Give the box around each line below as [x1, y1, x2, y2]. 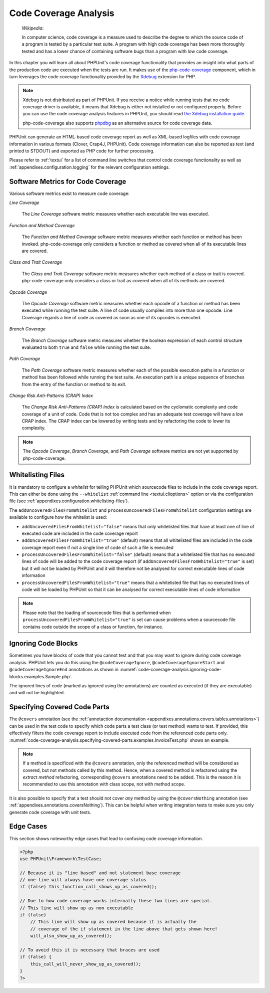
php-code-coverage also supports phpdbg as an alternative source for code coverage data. [22, 120, 212, 126]
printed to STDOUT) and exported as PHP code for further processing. [9, 148, 154, 154]
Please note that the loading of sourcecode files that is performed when [22, 610, 171, 616]
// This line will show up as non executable [19, 905, 133, 911]
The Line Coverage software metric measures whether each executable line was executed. [21, 211, 209, 217]
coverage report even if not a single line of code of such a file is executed [21, 544, 173, 550]
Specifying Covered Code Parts [9, 703, 109, 711]
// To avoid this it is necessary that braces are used [19, 947, 160, 952]
